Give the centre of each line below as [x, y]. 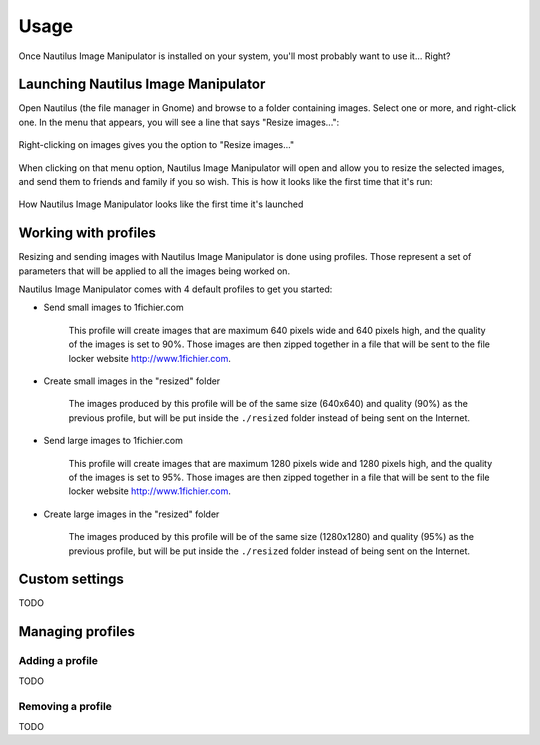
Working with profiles [87, 233]
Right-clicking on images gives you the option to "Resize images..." [156, 145]
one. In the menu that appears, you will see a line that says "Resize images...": [179, 122]
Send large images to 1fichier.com [113, 441]
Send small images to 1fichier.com [113, 307]
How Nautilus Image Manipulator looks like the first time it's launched [161, 204]
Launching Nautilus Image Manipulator [142, 84]
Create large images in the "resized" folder [131, 514]
